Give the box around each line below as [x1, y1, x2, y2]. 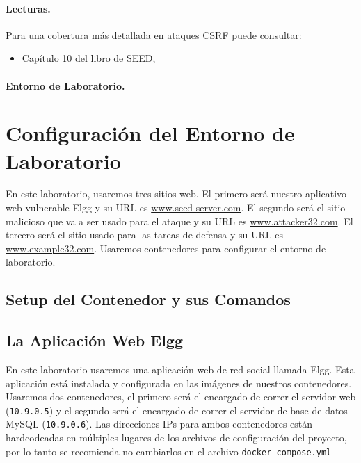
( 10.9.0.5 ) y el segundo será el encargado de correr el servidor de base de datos [6, 403, 348, 417]
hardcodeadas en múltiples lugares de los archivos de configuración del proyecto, [6, 430, 347, 445]
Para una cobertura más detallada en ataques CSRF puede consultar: [6, 27, 302, 42]
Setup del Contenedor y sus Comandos [6, 289, 291, 310]
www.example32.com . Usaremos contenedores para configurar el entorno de [6, 241, 326, 255]
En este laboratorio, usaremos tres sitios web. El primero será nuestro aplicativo [6, 186, 347, 201]
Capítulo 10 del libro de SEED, [22, 51, 156, 65]
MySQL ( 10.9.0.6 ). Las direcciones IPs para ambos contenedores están [6, 416, 313, 431]
